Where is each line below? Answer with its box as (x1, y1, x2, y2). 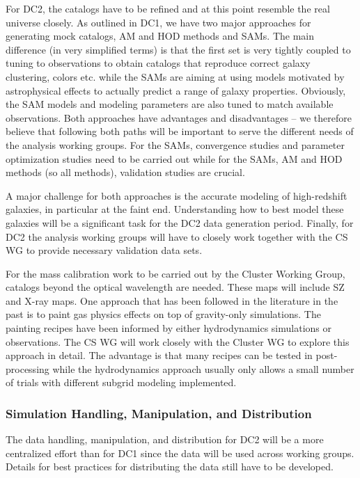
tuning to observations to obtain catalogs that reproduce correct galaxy (6, 56, 311, 70)
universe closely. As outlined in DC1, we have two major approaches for (6, 15, 311, 29)
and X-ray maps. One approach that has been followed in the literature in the (6, 293, 338, 308)
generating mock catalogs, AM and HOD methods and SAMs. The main (6, 29, 315, 43)
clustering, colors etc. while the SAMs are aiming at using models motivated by (6, 69, 345, 83)
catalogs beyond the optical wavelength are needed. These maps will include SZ (6, 280, 345, 294)
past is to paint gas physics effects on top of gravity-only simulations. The (6, 307, 321, 321)
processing (6, 361, 49, 376)
